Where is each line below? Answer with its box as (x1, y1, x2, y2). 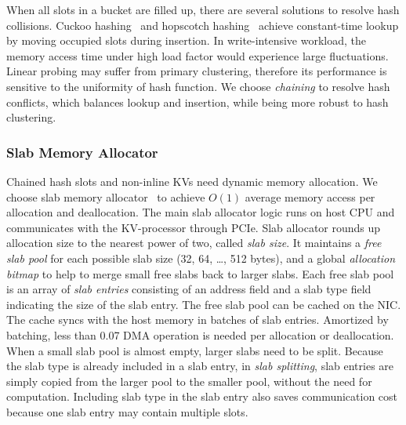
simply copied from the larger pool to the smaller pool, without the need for (6, 372, 372, 389)
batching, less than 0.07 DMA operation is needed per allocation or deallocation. (6, 326, 394, 343)
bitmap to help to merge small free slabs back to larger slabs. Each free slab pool (6, 265, 394, 282)
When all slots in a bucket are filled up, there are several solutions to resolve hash (6, 2, 400, 17)
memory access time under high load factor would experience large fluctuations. (6, 47, 389, 64)
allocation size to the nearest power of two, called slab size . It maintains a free (6, 234, 382, 251)
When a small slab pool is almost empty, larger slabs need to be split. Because (6, 342, 383, 358)
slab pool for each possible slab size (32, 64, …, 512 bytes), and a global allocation (6, 249, 396, 266)
